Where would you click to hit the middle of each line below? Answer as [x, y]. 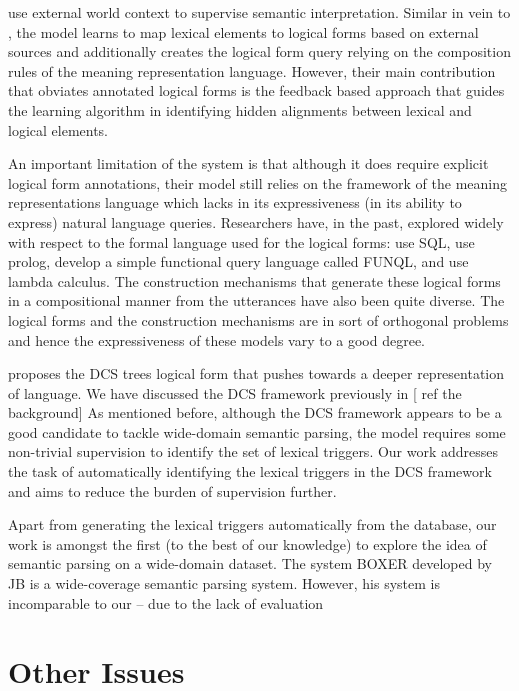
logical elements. [58, 129]
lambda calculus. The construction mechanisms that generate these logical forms [254, 280]
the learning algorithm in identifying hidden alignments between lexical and [240, 109]
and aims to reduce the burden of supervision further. [172, 490]
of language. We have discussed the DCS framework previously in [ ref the [235, 392]
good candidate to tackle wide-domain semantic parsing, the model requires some [257, 431]
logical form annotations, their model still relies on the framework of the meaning [257, 182]
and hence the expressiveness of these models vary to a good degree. [217, 339]
